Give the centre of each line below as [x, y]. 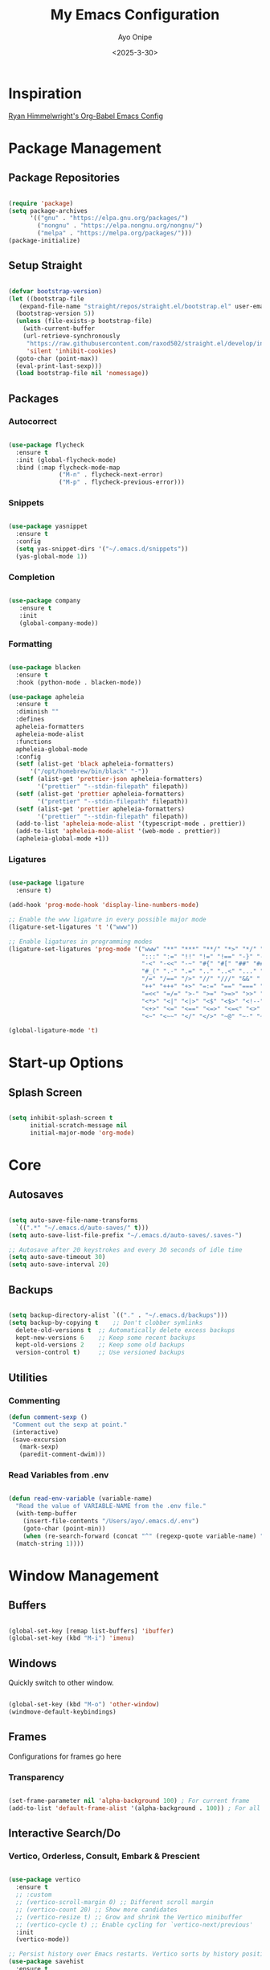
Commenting [34, 1400]
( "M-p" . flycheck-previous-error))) [122, 482]
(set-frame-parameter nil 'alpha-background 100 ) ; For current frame [129, 1800]
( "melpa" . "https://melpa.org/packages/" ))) [115, 233]
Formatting [31, 644]
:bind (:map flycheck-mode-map [68, 468]
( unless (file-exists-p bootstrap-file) [84, 321]
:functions [34, 742]
